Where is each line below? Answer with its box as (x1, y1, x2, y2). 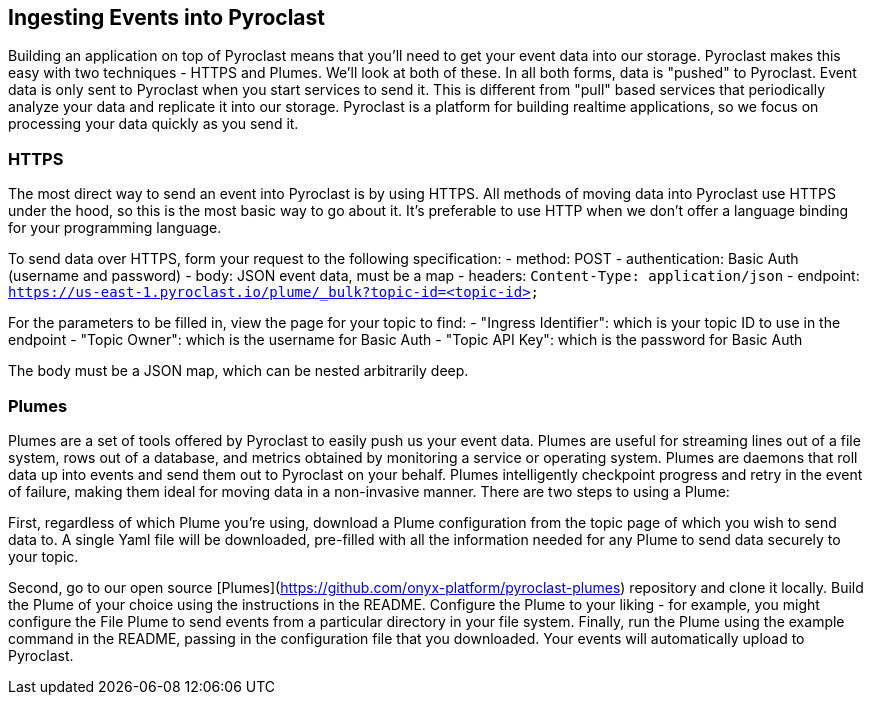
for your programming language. (8, 219, 222, 237)
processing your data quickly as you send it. (8, 115, 299, 133)
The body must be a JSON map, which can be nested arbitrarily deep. (8, 362, 469, 380)
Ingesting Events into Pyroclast (8, 5, 325, 30)
